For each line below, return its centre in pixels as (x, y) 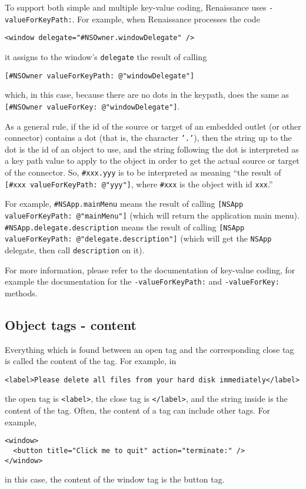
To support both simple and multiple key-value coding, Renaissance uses (136, 7)
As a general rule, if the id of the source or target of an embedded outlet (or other (153, 126)
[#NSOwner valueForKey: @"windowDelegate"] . (92, 106)
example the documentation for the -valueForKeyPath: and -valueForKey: (142, 281)
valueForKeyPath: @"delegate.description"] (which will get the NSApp (138, 238)
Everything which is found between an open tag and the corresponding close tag (149, 349)
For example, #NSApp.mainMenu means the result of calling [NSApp (124, 204)
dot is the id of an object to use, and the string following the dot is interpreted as (152, 149)
